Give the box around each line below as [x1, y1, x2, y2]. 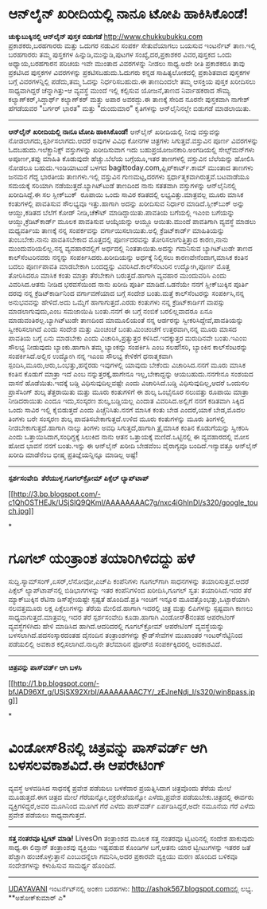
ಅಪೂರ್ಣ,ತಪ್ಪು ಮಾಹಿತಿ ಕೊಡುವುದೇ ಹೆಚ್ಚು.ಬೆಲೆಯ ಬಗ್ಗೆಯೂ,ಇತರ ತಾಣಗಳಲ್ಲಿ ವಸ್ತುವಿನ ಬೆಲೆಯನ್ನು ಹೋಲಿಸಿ [8, 153, 255, 163]
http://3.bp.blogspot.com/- [13, 489, 101, 498]
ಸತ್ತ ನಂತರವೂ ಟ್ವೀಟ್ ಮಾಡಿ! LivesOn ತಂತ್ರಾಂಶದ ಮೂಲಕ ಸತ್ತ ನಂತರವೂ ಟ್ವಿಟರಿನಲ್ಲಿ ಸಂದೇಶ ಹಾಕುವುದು [8, 833, 254, 843]
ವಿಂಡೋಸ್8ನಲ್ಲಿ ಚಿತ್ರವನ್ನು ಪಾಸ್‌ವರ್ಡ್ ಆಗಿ [8, 739, 208, 757]
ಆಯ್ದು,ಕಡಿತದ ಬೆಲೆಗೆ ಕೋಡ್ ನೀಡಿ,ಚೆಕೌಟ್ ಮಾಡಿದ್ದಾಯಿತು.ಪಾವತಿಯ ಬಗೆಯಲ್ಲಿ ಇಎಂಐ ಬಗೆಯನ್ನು [8, 207, 235, 217]
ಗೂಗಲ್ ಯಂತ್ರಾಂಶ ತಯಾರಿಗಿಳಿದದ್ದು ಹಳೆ [8, 549, 195, 568]
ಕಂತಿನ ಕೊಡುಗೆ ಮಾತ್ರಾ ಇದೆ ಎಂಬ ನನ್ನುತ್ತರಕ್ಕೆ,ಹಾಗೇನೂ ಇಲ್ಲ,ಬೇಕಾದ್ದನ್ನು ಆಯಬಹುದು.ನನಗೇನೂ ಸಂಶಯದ [8, 368, 254, 379]
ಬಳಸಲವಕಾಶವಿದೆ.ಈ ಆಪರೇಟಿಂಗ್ [8, 757, 165, 774]
